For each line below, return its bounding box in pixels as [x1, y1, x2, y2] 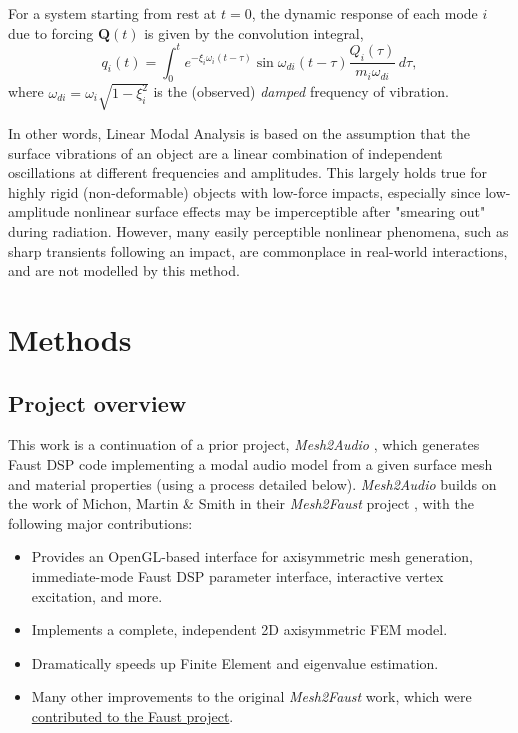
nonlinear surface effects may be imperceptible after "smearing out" [74, 201, 486, 222]
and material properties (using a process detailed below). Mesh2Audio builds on [8, 473, 497, 494]
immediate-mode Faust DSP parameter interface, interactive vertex [31, 565, 444, 586]
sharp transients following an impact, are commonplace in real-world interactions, [8, 240, 508, 261]
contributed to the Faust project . [31, 705, 234, 726]
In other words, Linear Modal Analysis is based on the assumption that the [8, 123, 471, 144]
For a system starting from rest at [8, 3, 217, 23]
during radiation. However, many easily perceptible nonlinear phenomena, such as [8, 221, 509, 241]
